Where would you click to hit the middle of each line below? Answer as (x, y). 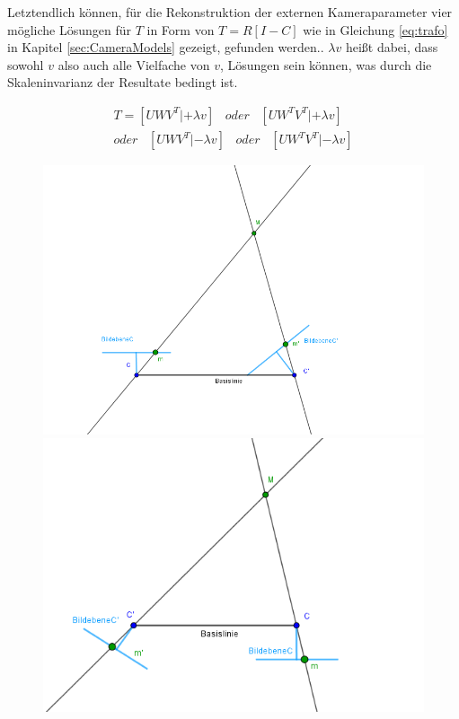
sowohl (26, 64)
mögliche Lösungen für (69, 29)
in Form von (181, 29)
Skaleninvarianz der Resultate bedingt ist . (123, 82)
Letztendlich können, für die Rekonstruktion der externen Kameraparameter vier (230, 12)
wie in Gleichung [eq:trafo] (375, 29)
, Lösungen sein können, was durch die (326, 64)
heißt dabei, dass (392, 47)
